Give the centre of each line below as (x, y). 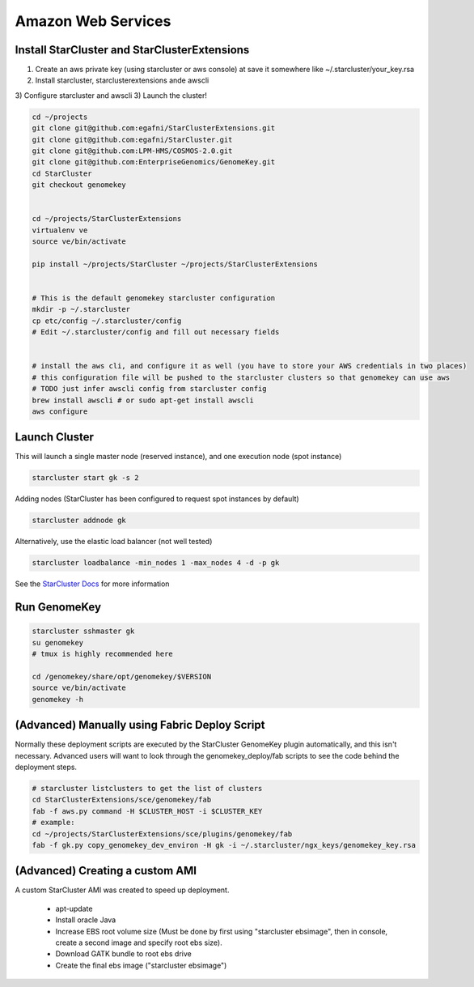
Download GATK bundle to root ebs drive (123, 954)
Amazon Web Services (93, 21)
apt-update (74, 908)
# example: (53, 823)
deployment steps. (46, 767)
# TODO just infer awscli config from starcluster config (149, 389)
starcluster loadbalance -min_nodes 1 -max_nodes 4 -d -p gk (156, 563)
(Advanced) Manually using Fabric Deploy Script (140, 725)
